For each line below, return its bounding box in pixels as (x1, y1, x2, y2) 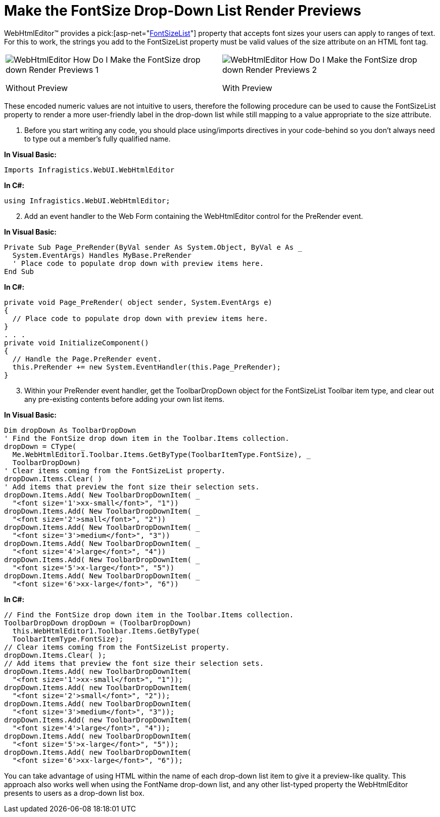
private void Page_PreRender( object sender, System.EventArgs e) (4, 298, 273, 306)
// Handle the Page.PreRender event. (12, 354, 162, 363)
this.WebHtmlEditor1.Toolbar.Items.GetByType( (12, 626, 200, 635)
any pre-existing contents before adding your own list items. (24, 394, 225, 403)
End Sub (4, 267, 34, 276)
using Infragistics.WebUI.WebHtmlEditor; (4, 196, 170, 205)
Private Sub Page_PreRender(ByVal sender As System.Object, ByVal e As (4, 243, 294, 251)
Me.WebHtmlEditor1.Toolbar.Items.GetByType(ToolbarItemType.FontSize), (12, 450, 303, 459)
